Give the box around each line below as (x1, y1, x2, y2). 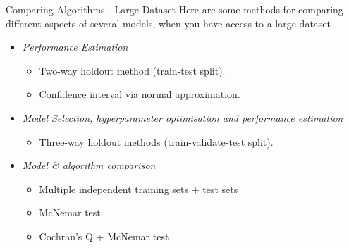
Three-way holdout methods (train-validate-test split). (39, 134, 274, 149)
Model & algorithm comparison (22, 158, 156, 173)
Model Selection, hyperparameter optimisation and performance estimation (22, 110, 343, 125)
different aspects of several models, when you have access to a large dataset (6, 15, 331, 30)
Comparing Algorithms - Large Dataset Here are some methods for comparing (6, 2, 343, 16)
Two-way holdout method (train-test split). (39, 63, 226, 77)
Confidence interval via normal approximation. (39, 87, 240, 101)
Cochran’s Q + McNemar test (39, 228, 169, 243)
